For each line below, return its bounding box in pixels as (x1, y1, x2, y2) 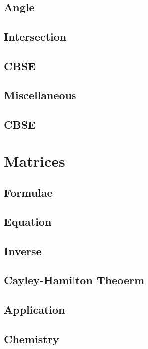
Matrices (4, 151, 65, 171)
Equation (4, 214, 52, 229)
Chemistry (4, 331, 59, 346)
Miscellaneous (4, 87, 76, 102)
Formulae (4, 184, 53, 200)
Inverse (4, 243, 42, 259)
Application (4, 301, 65, 317)
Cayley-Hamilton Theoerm (4, 272, 145, 288)
